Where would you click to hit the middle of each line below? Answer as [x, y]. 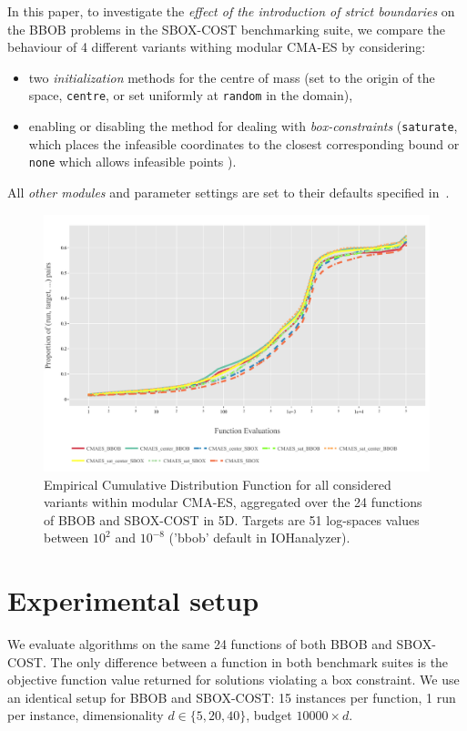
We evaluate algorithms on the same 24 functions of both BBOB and [200, 644]
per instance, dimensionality [86, 715]
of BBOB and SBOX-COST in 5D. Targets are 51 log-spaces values [232, 519]
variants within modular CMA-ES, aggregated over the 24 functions [233, 502]
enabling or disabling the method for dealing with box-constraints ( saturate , [243, 126]
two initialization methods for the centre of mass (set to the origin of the [232, 77]
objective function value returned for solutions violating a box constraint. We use [233, 680]
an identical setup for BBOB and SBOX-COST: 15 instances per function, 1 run [232, 697]
